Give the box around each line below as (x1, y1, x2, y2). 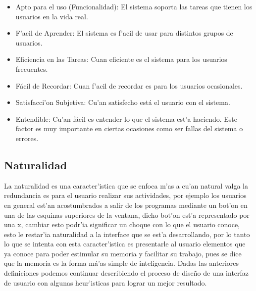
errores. (15, 133, 39, 143)
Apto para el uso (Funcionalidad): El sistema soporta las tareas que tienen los (15, 1, 253, 11)
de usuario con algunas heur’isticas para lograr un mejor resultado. (4, 277, 207, 288)
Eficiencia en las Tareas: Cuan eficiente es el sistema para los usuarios (15, 54, 227, 64)
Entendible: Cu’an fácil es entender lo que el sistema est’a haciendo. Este (15, 113, 238, 124)
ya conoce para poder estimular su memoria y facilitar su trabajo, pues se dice (4, 248, 242, 258)
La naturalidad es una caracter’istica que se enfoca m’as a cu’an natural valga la (4, 180, 248, 191)
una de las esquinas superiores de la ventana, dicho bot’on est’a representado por (4, 209, 250, 220)
